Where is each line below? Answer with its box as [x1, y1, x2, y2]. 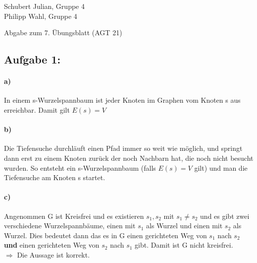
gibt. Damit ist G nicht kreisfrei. [135, 240, 233, 250]
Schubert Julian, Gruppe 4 [4, 1, 85, 11]
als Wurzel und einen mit [146, 220, 223, 231]
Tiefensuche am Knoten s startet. [4, 172, 105, 183]
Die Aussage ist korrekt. [17, 249, 90, 260]
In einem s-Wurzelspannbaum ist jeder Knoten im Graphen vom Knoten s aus [4, 95, 241, 105]
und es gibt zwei [200, 210, 250, 221]
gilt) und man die [194, 162, 248, 173]
